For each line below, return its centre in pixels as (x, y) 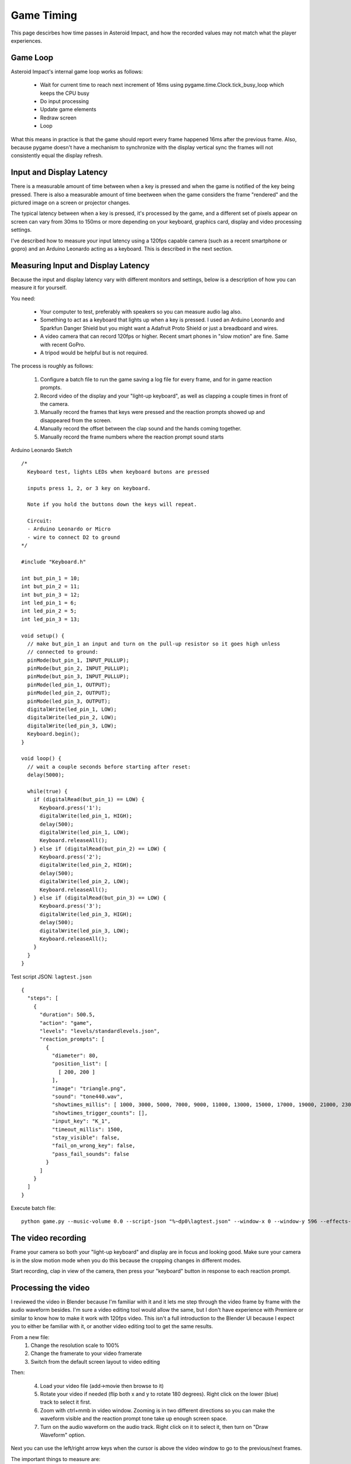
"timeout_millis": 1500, (87, 1129)
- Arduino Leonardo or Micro (69, 529)
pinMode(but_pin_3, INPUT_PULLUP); (78, 677)
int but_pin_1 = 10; (51, 578)
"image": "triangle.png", (89, 1088)
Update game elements (68, 110)
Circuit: (40, 521)
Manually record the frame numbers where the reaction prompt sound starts (132, 437)
